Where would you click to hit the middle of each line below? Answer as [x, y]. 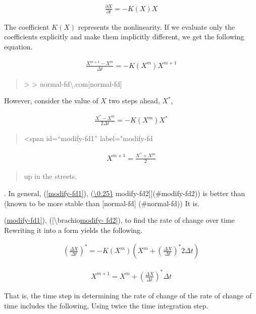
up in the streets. [50, 176]
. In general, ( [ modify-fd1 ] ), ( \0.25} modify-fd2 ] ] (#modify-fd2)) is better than [125, 193]
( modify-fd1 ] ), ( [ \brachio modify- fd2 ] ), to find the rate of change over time [119, 220]
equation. [18, 47]
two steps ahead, [134, 101]
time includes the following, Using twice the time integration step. [106, 305]
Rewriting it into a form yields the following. [73, 230]
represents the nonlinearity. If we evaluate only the [156, 26]
